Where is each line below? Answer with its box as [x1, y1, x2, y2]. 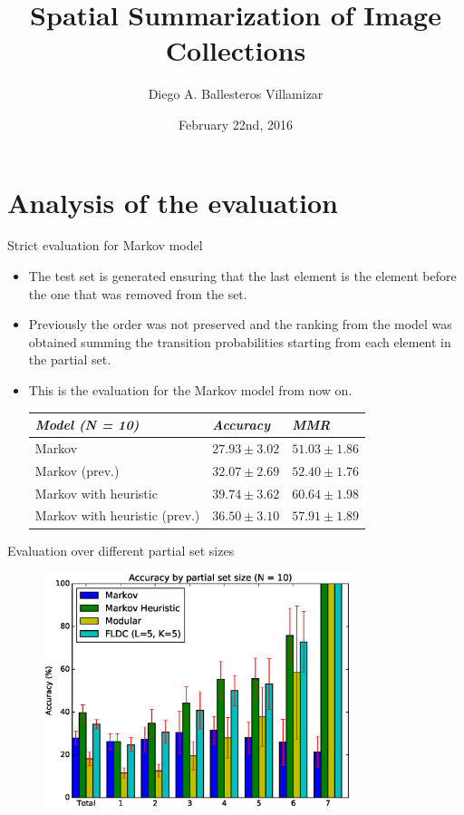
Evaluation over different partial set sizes [7, 540, 235, 559]
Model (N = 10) [34, 415, 140, 434]
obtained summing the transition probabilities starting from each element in [28, 332, 451, 351]
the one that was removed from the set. [28, 284, 247, 303]
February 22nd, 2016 [179, 114, 293, 133]
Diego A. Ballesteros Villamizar [148, 84, 324, 103]
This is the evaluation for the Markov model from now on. [28, 381, 353, 399]
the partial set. [28, 350, 111, 369]
